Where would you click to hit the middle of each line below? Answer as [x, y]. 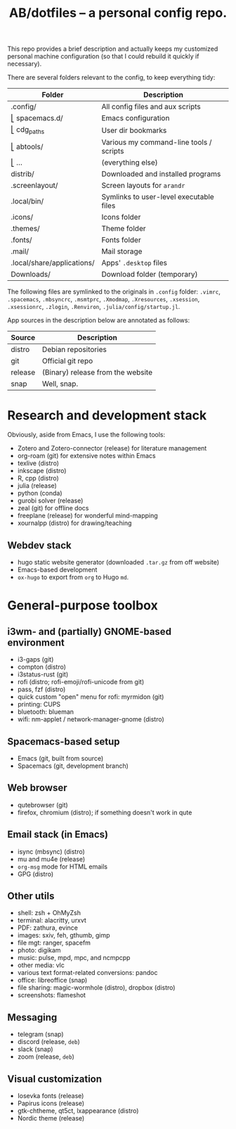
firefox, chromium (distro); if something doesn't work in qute [105, 812]
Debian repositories [74, 350]
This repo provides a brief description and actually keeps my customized [113, 49]
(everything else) [130, 163]
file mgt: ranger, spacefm [54, 943]
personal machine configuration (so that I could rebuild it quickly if [103, 56]
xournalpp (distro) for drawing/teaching [74, 523]
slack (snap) [35, 1049]
